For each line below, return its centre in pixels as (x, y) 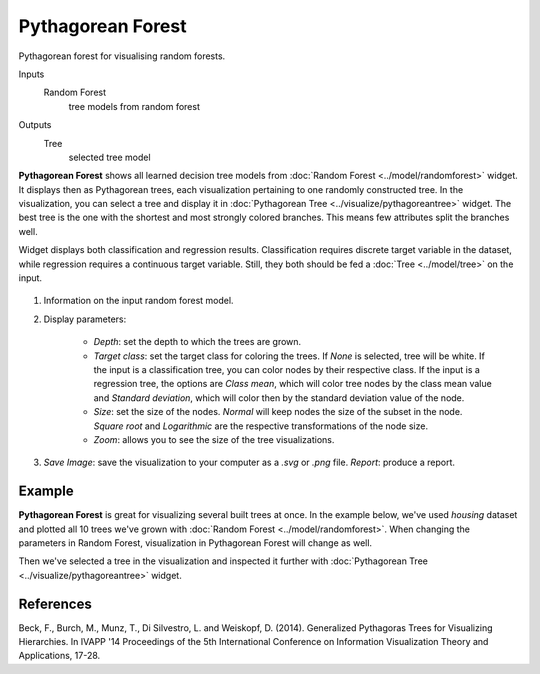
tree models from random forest (134, 106)
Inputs (31, 74)
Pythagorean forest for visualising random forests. (122, 56)
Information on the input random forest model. (138, 301)
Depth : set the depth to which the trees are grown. (197, 342)
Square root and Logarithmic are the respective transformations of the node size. (261, 426)
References (55, 603)
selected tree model (109, 157)
